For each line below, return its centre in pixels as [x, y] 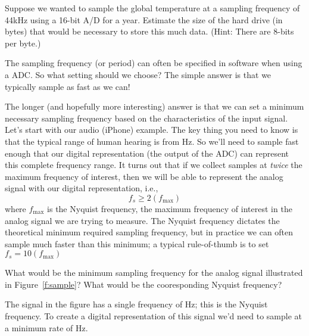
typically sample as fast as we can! [68, 86]
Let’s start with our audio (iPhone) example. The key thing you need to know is [152, 130]
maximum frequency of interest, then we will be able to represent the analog [144, 176]
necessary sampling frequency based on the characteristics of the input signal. [146, 118]
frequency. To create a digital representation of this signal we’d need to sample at [153, 316]
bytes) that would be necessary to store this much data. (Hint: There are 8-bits [149, 31]
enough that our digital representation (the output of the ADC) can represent [147, 153]
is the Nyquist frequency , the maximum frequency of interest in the [170, 208]
